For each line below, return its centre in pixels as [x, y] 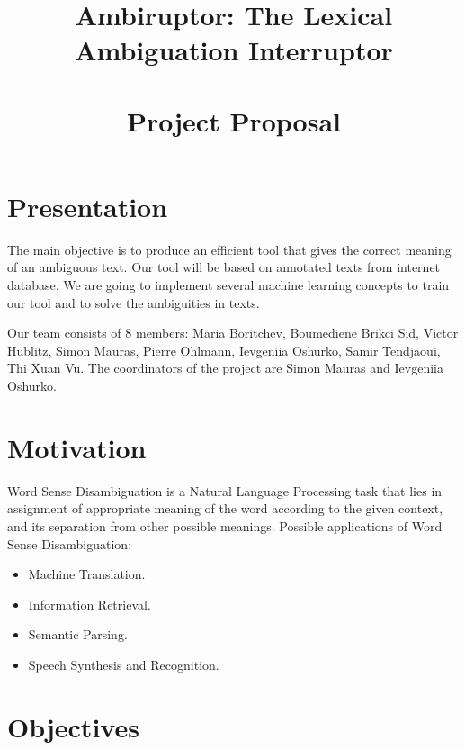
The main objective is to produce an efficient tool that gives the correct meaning [229, 249]
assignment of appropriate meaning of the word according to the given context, [225, 508]
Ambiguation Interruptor [234, 50]
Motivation [77, 447]
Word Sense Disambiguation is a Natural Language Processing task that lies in [225, 490]
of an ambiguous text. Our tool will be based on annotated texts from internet [224, 267]
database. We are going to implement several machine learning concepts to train [228, 285]
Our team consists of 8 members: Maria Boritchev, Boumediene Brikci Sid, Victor [233, 333]
